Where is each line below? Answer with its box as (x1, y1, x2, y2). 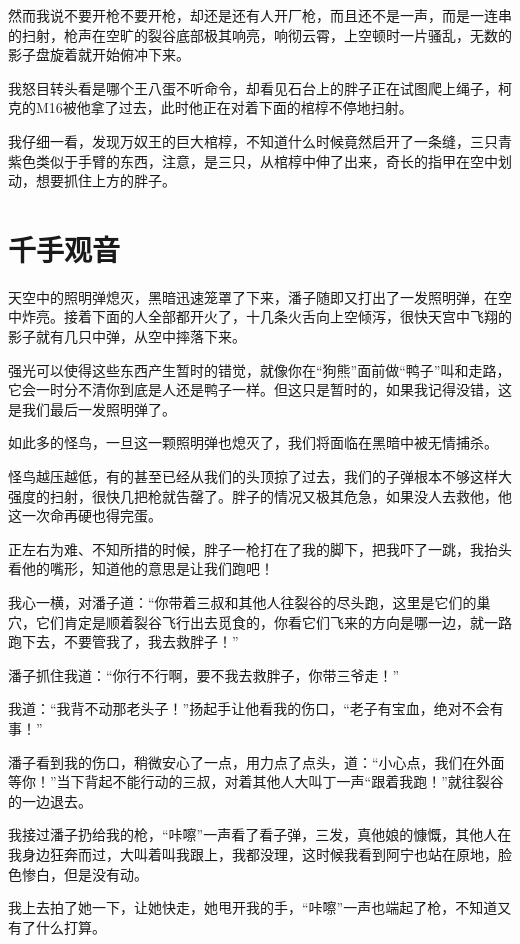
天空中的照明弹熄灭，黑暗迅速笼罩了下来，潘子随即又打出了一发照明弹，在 (8, 286, 498, 307)
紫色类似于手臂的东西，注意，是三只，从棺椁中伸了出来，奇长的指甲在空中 (8, 150, 498, 171)
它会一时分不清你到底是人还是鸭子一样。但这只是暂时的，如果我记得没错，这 (8, 379, 512, 400)
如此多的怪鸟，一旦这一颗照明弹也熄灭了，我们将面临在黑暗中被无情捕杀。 (8, 432, 498, 453)
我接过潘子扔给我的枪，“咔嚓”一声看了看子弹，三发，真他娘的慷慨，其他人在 (8, 824, 512, 845)
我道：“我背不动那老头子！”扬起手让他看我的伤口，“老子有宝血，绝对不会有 (8, 698, 504, 719)
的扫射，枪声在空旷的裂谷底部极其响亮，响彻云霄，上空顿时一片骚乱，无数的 (8, 24, 512, 45)
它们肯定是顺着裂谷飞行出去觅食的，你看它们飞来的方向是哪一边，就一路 (35, 611, 512, 632)
